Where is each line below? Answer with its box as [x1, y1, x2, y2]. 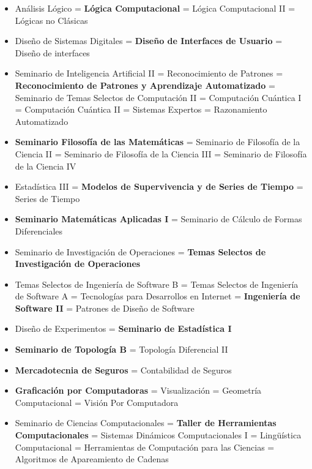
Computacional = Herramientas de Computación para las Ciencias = [15, 440, 275, 453]
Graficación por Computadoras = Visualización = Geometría [15, 384, 262, 397]
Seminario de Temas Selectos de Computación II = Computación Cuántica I [15, 91, 302, 103]
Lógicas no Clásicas [15, 13, 88, 26]
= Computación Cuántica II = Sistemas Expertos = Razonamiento [15, 103, 267, 116]
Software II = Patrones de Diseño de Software [15, 301, 195, 314]
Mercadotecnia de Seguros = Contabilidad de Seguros [15, 363, 232, 376]
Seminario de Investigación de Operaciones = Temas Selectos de [15, 245, 266, 258]
